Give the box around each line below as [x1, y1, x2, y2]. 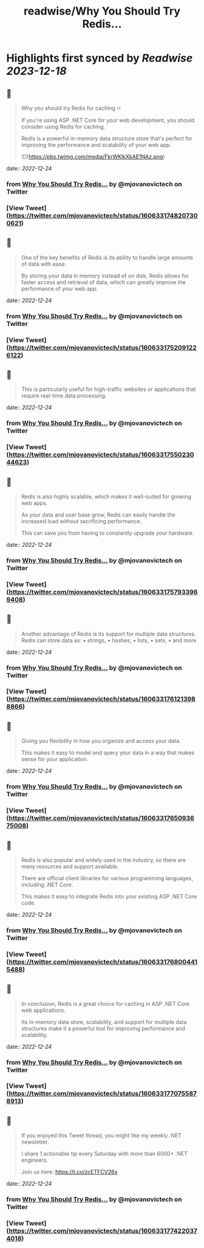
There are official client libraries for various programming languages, [21, 874, 193, 881]
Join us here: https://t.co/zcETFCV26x [21, 1168, 118, 1176]
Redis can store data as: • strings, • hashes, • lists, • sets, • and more [21, 636, 197, 644]
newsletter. [21, 1138, 49, 1145]
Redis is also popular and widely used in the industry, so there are [21, 856, 186, 863]
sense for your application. [21, 756, 89, 763]
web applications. [21, 1006, 66, 1014]
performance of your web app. [21, 285, 98, 292]
